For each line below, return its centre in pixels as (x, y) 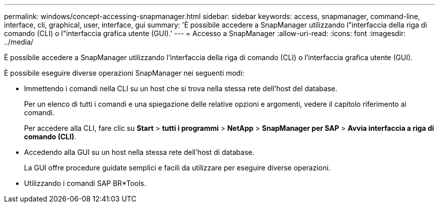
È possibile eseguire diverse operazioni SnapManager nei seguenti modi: (124, 73)
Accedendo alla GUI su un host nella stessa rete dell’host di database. (139, 152)
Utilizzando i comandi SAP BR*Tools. (85, 183)
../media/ (19, 42)
